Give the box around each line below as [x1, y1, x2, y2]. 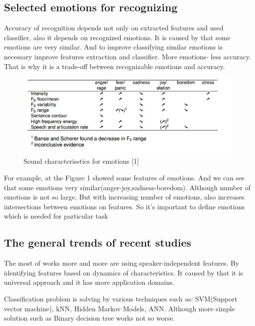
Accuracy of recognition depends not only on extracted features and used [4, 23, 224, 33]
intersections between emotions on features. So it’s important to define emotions [4, 201, 245, 211]
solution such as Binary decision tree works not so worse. [4, 313, 175, 323]
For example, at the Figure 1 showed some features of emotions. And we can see [4, 172, 245, 182]
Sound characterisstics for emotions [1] [24, 156, 139, 166]
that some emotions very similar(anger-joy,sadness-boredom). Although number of [4, 182, 251, 192]
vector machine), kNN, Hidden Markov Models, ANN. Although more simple [4, 303, 235, 313]
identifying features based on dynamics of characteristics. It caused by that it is [4, 267, 243, 277]
